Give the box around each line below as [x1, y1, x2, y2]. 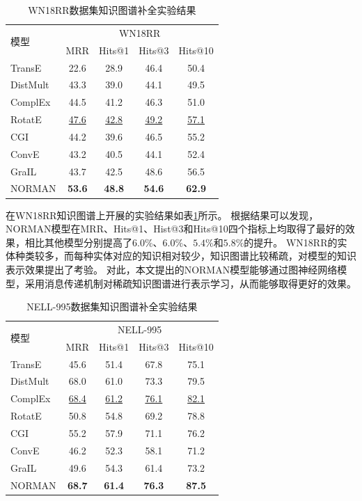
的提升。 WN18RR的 [244, 234, 338, 249]
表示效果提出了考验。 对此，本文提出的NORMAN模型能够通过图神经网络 [6, 262, 338, 276]
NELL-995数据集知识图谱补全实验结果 [26, 299, 198, 314]
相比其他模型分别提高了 [24, 234, 132, 249]
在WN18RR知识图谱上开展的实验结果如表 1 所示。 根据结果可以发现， [6, 207, 319, 222]
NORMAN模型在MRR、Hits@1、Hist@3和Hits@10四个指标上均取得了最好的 [6, 221, 345, 236]
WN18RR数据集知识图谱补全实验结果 [28, 3, 196, 17]
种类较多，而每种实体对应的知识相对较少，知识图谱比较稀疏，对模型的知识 [15, 248, 356, 263]
